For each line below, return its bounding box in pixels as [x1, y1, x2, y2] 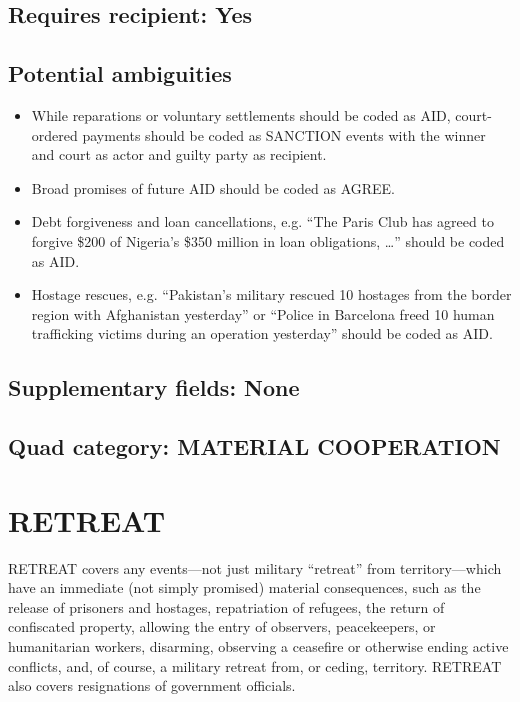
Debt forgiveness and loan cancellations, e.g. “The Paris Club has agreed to [31, 211, 494, 232]
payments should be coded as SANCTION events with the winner [82, 124, 486, 145]
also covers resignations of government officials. [8, 675, 296, 696]
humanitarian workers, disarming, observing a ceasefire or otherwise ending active [8, 635, 509, 656]
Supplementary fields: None [8, 372, 300, 403]
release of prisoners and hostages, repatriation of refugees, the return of [8, 596, 445, 617]
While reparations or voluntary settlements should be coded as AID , [31, 104, 451, 125]
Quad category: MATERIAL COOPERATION [8, 431, 501, 462]
